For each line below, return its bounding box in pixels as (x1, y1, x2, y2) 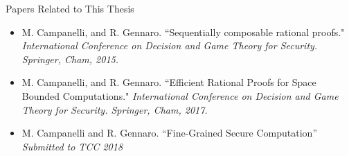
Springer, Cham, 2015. (21, 51, 118, 66)
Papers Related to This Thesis (6, 1, 134, 15)
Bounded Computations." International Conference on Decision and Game (21, 88, 339, 103)
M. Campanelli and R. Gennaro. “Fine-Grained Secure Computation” (21, 125, 317, 140)
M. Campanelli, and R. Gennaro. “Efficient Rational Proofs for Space (21, 75, 316, 89)
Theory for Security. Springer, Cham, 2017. (21, 102, 208, 116)
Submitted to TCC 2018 (21, 139, 123, 153)
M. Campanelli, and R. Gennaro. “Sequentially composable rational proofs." (21, 24, 345, 39)
